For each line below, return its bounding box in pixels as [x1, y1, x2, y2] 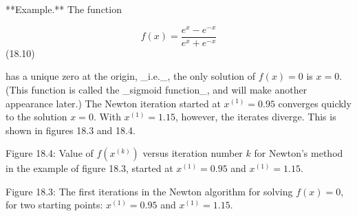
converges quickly [278, 96, 351, 110]
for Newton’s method [254, 146, 343, 160]
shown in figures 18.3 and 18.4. [6, 122, 136, 137]
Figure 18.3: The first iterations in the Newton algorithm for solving [6, 184, 293, 198]
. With [93, 109, 121, 124]
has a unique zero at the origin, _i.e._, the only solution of [6, 69, 256, 83]
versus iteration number [142, 146, 243, 160]
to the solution [6, 109, 67, 124]
